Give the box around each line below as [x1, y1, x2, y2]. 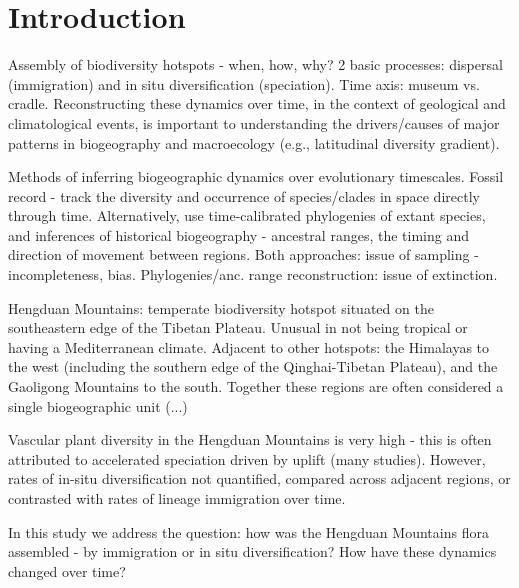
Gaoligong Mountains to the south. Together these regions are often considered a [8, 376, 504, 397]
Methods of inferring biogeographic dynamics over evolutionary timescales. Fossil [8, 166, 504, 187]
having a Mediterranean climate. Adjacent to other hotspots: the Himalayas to [8, 336, 490, 357]
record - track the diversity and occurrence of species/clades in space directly [8, 185, 480, 206]
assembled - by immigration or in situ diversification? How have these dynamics [8, 541, 497, 562]
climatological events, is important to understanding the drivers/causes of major [8, 112, 500, 133]
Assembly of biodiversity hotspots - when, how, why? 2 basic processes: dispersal [8, 54, 503, 75]
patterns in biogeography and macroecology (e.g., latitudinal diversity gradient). [8, 132, 500, 153]
